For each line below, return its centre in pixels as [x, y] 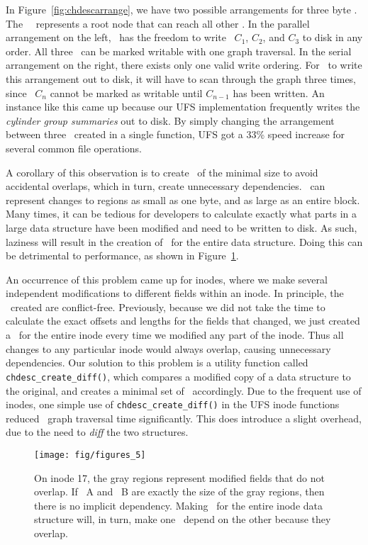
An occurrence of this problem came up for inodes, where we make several [167, 279]
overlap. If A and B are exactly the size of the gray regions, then [179, 491]
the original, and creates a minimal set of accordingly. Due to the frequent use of [184, 390]
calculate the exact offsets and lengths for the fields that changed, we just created [183, 321]
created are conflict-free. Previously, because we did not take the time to [168, 307]
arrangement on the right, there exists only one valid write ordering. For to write [184, 65]
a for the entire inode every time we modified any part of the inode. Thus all [175, 335]
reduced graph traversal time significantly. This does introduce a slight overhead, [184, 418]
